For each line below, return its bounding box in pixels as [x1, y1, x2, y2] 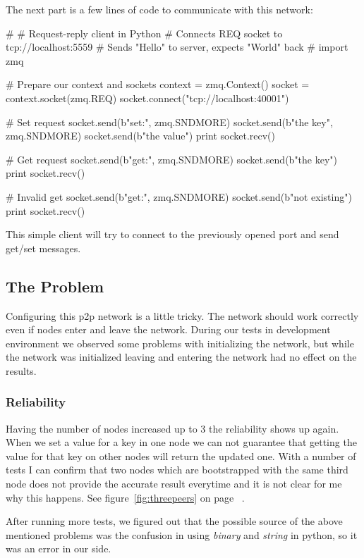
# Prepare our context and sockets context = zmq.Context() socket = [6, 77, 310, 92]
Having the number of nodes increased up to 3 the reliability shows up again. [6, 421, 339, 435]
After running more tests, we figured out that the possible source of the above [6, 514, 343, 528]
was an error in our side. [6, 541, 111, 556]
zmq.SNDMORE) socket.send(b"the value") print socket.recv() [6, 128, 275, 143]
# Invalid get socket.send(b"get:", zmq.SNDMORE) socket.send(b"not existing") [6, 189, 352, 204]
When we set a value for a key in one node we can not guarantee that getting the [6, 435, 357, 449]
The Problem [6, 275, 104, 297]
